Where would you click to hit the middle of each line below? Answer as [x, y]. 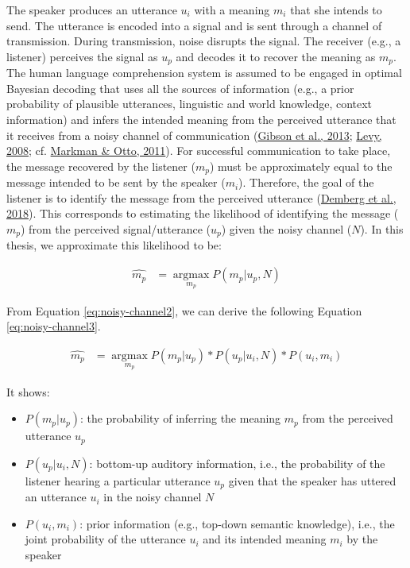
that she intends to [336, 10]
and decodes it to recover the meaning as [276, 56]
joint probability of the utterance [105, 539]
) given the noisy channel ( [286, 229]
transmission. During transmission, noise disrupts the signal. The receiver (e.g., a [204, 41]
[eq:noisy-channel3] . [54, 326]
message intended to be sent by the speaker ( [116, 182]
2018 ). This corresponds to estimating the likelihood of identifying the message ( [203, 213]
